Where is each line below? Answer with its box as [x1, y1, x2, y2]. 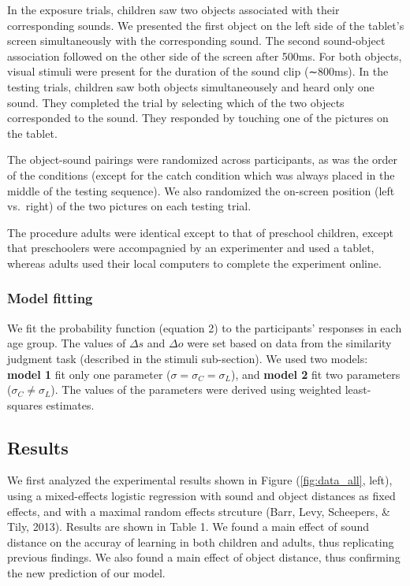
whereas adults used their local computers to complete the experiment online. [7, 254, 382, 271]
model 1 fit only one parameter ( [7, 365, 171, 382]
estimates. [46, 396, 95, 413]
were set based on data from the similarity [187, 335, 392, 351]
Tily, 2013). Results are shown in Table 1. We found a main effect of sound [7, 518, 370, 535]
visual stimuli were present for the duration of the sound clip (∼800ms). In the [7, 63, 389, 80]
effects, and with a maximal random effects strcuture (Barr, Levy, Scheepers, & [7, 503, 390, 519]
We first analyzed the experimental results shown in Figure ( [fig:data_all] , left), [7, 472, 393, 488]
